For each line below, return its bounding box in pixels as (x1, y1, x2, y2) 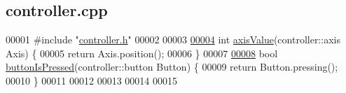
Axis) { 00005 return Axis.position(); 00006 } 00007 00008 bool (6, 45, 278, 60)
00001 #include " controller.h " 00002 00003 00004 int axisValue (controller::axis (6, 32, 340, 47)
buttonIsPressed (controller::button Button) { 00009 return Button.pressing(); (6, 59, 338, 74)
